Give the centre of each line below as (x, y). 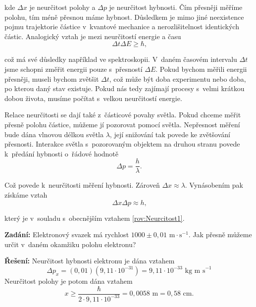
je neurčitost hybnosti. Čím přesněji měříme (176, 7)
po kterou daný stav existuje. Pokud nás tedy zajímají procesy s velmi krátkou (125, 88)
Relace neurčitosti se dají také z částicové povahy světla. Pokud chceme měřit (123, 115)
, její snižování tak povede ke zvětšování (170, 134)
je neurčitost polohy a (62, 7)
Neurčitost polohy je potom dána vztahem (69, 281)
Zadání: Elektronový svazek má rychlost (67, 234)
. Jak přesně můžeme (220, 234)
